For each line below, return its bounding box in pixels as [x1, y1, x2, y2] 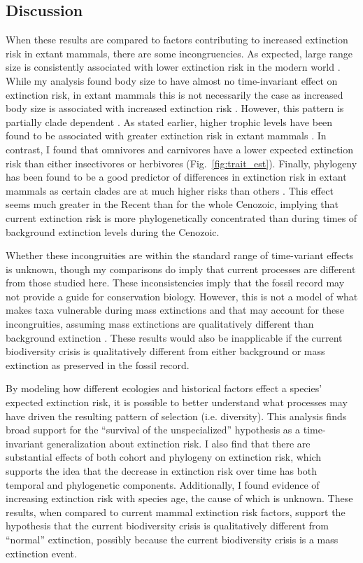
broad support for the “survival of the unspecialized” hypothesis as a [6, 422, 301, 437]
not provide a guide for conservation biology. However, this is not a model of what [6, 289, 358, 303]
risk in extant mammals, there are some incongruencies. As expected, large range [6, 46, 353, 60]
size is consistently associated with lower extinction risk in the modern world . [6, 60, 341, 74]
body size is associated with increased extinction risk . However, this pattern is [6, 101, 344, 116]
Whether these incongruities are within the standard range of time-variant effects [6, 248, 354, 263]
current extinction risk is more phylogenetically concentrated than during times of [6, 210, 357, 225]
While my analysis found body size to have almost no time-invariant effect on [6, 73, 338, 88]
